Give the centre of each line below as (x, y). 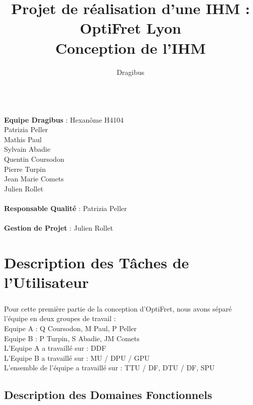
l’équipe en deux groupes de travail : (60, 318)
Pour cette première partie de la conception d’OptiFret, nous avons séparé (118, 308)
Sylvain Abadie (27, 149)
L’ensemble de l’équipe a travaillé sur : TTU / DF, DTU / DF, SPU (109, 368)
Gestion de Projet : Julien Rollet (59, 228)
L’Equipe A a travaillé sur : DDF (55, 348)
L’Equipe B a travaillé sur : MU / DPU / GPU (77, 358)
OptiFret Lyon (131, 28)
